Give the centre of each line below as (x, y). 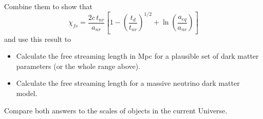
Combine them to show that (48, 6)
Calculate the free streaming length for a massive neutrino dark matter (128, 83)
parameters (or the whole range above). (78, 66)
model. (27, 93)
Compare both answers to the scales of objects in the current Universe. (116, 110)
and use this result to (38, 39)
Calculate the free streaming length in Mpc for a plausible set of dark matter (137, 56)
